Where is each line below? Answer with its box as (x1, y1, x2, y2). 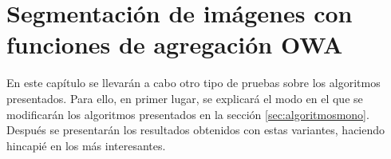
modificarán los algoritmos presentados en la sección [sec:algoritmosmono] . (6, 105, 369, 122)
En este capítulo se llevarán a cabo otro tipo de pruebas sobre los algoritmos (6, 74, 381, 91)
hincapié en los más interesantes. (6, 137, 166, 153)
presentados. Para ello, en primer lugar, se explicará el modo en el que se (6, 89, 363, 106)
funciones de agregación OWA (6, 28, 343, 61)
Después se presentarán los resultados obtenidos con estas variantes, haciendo (6, 121, 385, 138)
